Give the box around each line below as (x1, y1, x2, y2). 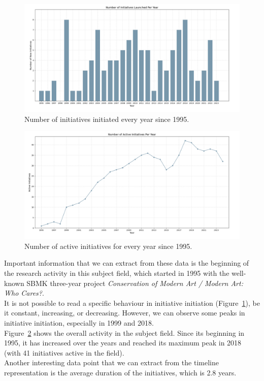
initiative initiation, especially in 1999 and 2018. (4, 317, 154, 328)
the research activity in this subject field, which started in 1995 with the (4, 267, 229, 278)
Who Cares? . (4, 288, 44, 298)
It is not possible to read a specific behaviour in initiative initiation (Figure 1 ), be (4, 297, 260, 308)
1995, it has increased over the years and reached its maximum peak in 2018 (4, 337, 242, 348)
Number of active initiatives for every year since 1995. (24, 240, 192, 251)
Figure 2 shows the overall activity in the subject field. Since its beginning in (4, 327, 245, 338)
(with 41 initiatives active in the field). (4, 347, 124, 358)
